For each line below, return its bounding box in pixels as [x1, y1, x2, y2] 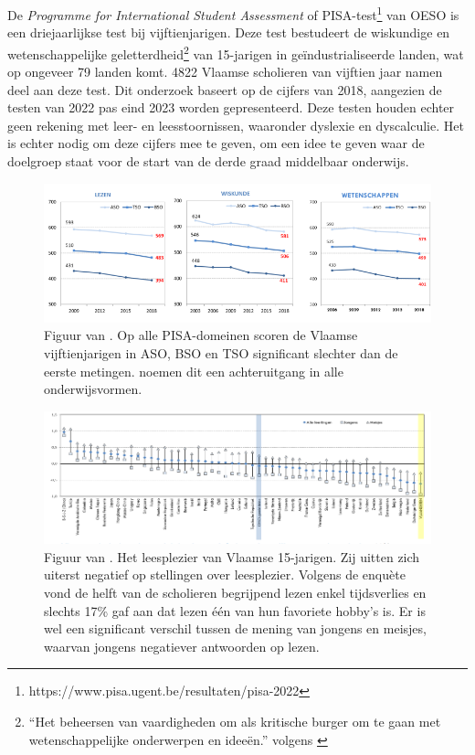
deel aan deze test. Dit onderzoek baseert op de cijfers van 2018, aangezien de [7, 80, 442, 99]
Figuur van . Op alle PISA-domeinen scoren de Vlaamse [44, 325, 358, 345]
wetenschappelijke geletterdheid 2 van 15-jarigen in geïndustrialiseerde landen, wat [7, 41, 464, 63]
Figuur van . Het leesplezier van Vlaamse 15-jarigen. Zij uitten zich [44, 547, 420, 566]
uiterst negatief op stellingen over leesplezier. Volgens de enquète [44, 565, 406, 584]
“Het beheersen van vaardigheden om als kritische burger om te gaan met [28, 712, 441, 731]
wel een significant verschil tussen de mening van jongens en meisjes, [44, 619, 427, 638]
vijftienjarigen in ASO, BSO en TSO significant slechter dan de [44, 343, 398, 362]
